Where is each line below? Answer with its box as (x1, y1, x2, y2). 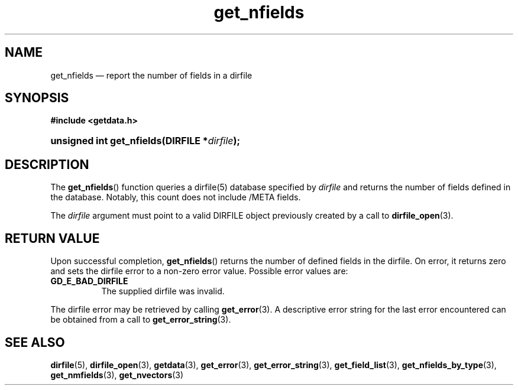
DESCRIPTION (5, 157, 89, 172)
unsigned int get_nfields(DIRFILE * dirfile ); (50, 135, 241, 147)
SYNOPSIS (5, 90, 69, 106)
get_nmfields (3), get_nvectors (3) (50, 369, 184, 380)
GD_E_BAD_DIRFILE (50, 276, 128, 287)
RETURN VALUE (5, 230, 100, 246)
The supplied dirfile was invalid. (101, 286, 225, 297)
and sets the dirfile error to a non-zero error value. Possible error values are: (50, 266, 348, 277)
